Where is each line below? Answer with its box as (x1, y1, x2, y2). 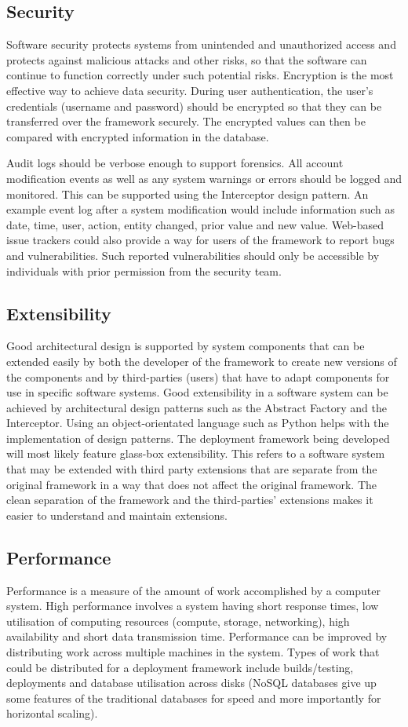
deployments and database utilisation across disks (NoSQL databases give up (6, 674, 377, 691)
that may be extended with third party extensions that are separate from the (6, 461, 377, 477)
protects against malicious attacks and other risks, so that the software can (6, 51, 367, 68)
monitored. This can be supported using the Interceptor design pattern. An (6, 185, 369, 202)
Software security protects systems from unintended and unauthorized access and (6, 36, 396, 53)
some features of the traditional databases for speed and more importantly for (6, 689, 381, 706)
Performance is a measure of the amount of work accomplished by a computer (6, 582, 381, 598)
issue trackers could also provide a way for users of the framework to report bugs (6, 232, 395, 248)
